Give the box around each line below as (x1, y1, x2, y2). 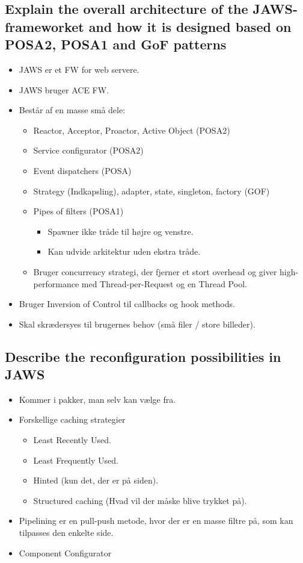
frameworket (5, 17, 84, 36)
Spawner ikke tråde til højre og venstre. (47, 225, 194, 237)
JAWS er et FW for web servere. (19, 63, 139, 75)
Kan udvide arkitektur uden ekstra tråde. (47, 245, 201, 258)
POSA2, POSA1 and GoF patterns (5, 35, 227, 54)
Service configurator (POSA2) (33, 144, 144, 157)
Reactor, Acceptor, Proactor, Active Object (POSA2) (33, 123, 230, 136)
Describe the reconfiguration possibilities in (5, 347, 281, 365)
